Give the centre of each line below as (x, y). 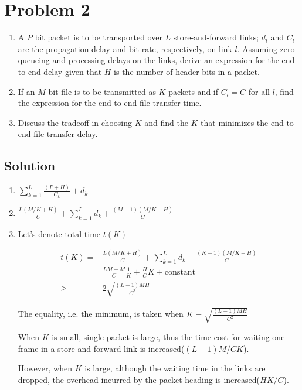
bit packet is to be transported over (99, 37)
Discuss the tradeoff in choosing (75, 122)
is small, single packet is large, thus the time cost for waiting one (168, 336)
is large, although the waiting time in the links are (175, 368)
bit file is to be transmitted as (102, 91)
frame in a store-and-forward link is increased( (101, 348)
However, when (45, 368)
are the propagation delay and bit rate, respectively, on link (125, 48)
